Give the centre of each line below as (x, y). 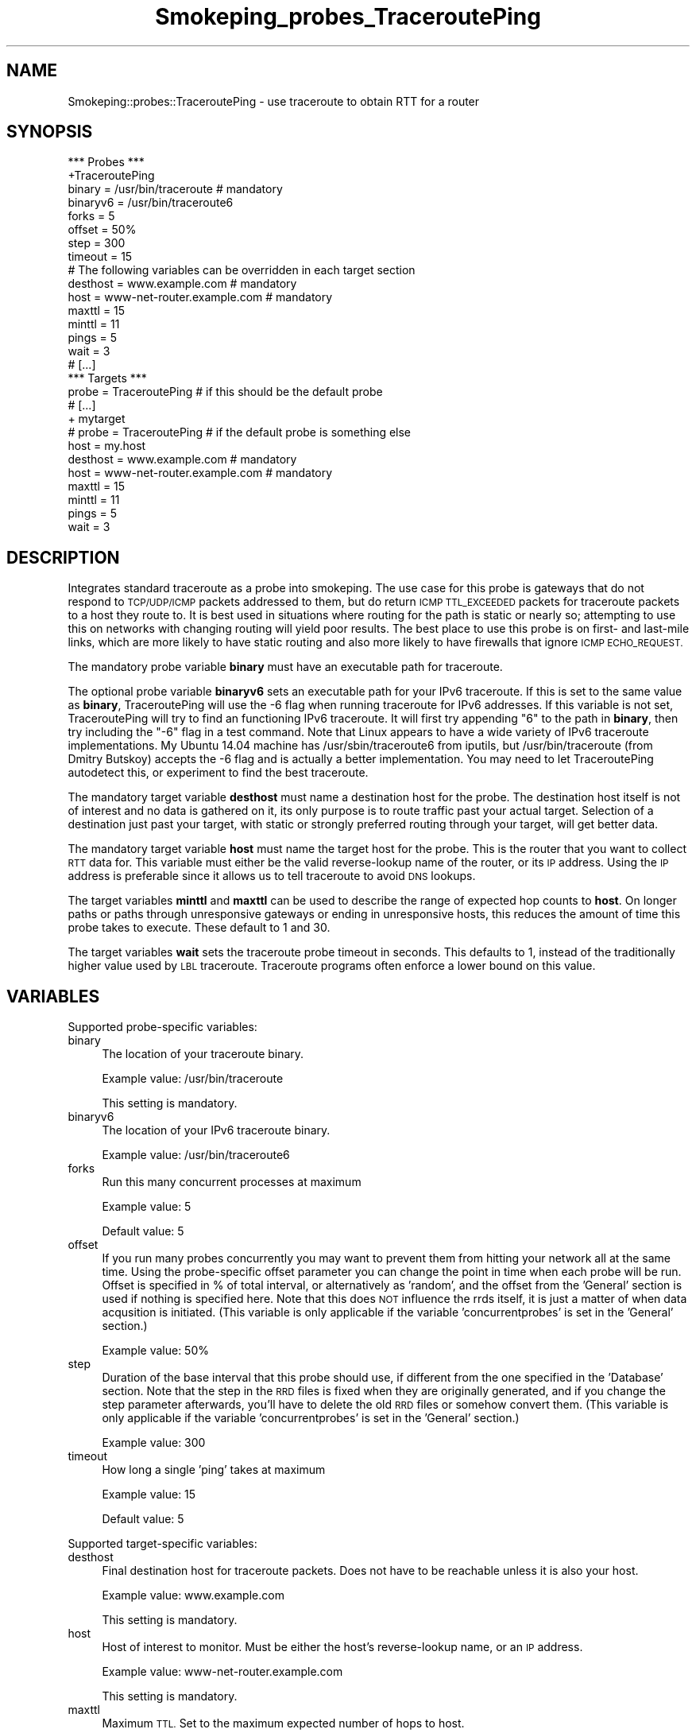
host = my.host (107, 446)
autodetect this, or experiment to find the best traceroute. (218, 773)
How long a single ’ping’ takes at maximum (214, 1470)
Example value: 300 (154, 1443)
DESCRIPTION (63, 557)
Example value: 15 (149, 1495)
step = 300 (97, 243)
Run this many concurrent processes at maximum (232, 1182)
